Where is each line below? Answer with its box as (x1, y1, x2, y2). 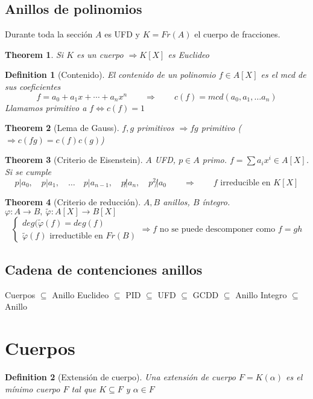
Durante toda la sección (5, 28, 93, 40)
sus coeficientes (5, 80, 61, 92)
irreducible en (220, 178, 271, 187)
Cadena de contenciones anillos (5, 260, 203, 278)
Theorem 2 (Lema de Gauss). (5, 121, 119, 134)
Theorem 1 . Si (5, 48, 64, 60)
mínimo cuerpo (5, 382, 60, 395)
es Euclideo (168, 48, 209, 60)
